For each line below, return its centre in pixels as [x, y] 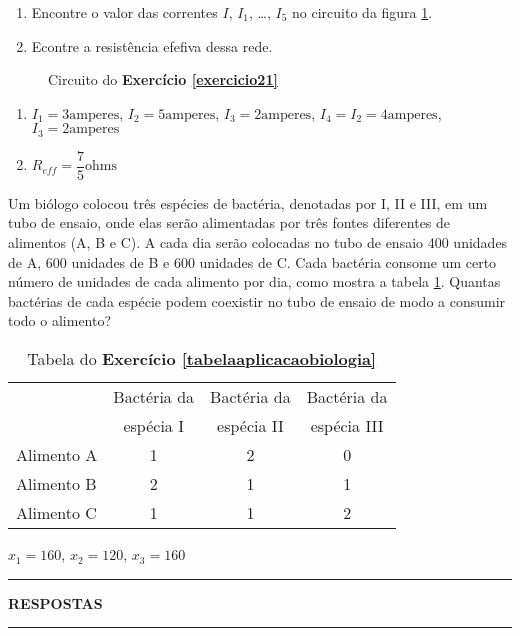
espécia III [347, 426]
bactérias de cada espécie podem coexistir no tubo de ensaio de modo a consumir [257, 300]
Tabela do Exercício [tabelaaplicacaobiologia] [202, 359]
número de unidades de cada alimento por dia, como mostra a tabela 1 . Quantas [254, 281]
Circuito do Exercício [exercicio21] [163, 79]
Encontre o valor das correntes [124, 12]
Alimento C [56, 513]
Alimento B [56, 484]
